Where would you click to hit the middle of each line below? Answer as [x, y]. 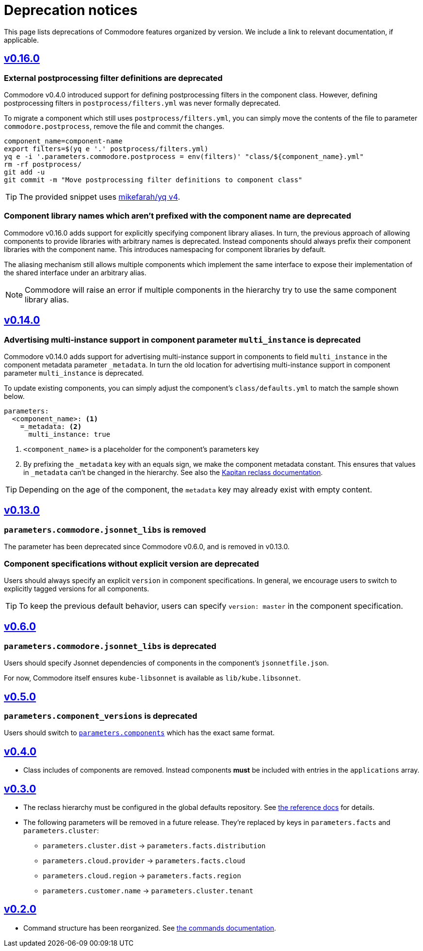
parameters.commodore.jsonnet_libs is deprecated [110, 646]
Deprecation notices [71, 10]
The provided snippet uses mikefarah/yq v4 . [100, 197]
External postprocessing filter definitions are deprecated [113, 78]
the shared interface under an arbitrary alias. [75, 272]
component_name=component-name [63, 141]
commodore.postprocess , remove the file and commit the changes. [114, 126]
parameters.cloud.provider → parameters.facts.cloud [144, 861]
